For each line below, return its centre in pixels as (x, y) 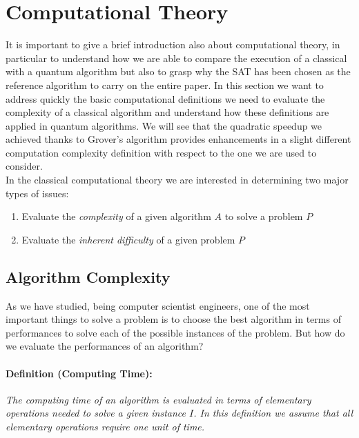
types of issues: (37, 193)
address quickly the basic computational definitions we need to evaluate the (165, 98)
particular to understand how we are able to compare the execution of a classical (176, 58)
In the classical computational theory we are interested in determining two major (177, 180)
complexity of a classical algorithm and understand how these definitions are (167, 112)
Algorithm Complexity (88, 276)
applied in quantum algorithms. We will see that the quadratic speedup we (164, 125)
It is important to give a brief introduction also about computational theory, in (173, 44)
